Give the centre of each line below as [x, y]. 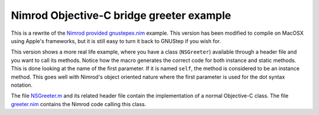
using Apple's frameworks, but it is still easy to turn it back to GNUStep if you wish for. [116, 41]
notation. [22, 85]
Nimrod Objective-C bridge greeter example [121, 15]
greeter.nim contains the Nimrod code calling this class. [79, 104]
